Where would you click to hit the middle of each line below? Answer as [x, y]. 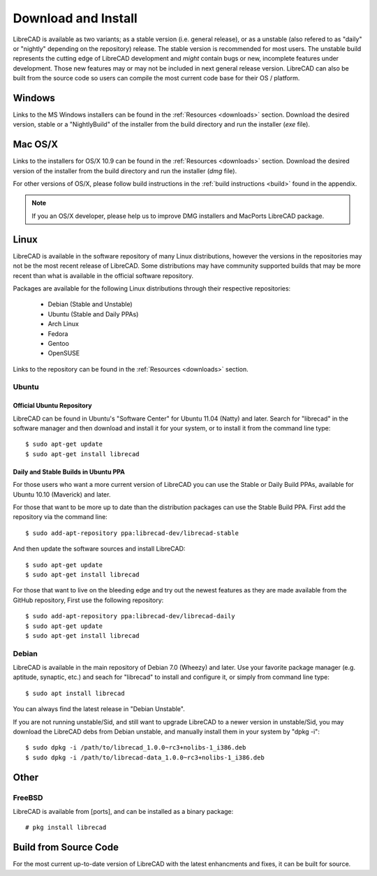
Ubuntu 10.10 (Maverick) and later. [62, 494]
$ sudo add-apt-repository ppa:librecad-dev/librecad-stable [132, 533]
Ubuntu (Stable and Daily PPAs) [93, 314]
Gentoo [59, 343]
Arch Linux [64, 324]
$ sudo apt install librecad [75, 693]
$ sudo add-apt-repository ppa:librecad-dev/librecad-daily [130, 616]
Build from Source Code [66, 848]
